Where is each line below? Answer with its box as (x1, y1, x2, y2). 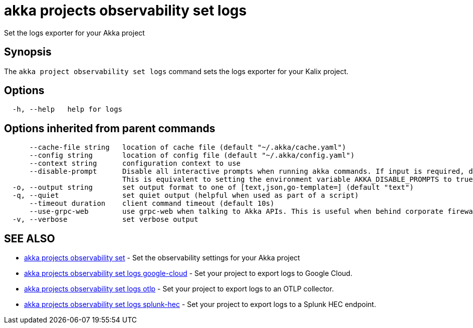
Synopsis (4, 46, 52, 59)
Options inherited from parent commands (4, 122, 215, 135)
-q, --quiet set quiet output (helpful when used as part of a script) (12, 191, 359, 200)
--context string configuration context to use (29, 159, 241, 168)
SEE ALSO (4, 232, 55, 245)
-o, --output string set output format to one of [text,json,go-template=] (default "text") (12, 183, 414, 192)
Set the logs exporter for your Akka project (4, 28, 145, 37)
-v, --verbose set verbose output (12, 215, 198, 224)
